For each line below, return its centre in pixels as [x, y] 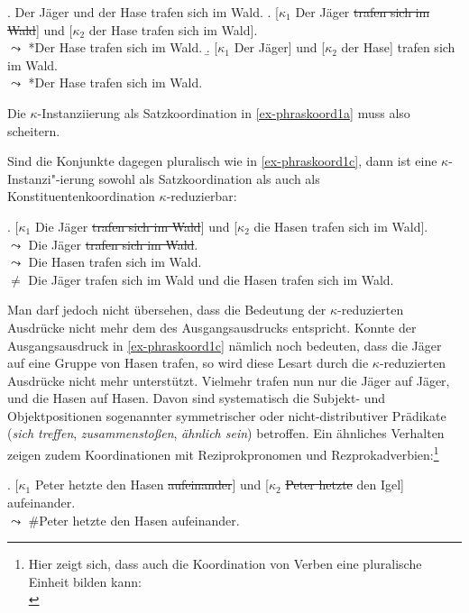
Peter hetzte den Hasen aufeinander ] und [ [152, 485]
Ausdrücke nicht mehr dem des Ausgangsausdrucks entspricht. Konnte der [212, 327]
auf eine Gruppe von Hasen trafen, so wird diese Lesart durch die [188, 363]
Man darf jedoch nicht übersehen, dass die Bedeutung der [167, 310]
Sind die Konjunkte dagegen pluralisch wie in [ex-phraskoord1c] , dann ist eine [222, 161]
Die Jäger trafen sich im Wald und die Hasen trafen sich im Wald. [211, 279]
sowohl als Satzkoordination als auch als [209, 178]
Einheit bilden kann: [85, 581]
